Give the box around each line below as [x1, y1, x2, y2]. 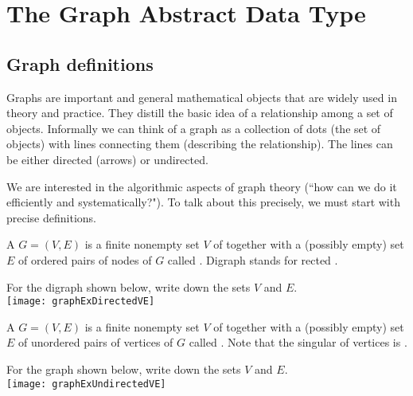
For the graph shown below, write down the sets [6, 360, 241, 377]
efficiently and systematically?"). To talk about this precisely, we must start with [6, 194, 400, 210]
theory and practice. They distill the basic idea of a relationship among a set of [6, 104, 393, 121]
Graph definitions [6, 51, 154, 76]
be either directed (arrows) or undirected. [6, 151, 208, 167]
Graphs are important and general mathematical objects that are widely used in [6, 88, 397, 105]
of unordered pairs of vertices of [18, 334, 173, 351]
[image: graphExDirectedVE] [6, 296, 155, 308]
